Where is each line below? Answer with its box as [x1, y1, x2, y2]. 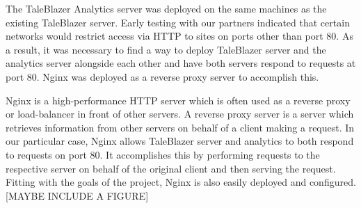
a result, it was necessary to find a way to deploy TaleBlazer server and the [6, 42, 326, 56]
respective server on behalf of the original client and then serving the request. [6, 161, 336, 175]
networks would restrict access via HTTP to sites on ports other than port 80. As [6, 29, 353, 43]
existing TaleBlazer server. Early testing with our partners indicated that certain [6, 15, 350, 29]
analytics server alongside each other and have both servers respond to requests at [6, 56, 356, 70]
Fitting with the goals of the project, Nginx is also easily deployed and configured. [6, 175, 356, 189]
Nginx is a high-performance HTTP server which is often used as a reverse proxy [6, 93, 351, 107]
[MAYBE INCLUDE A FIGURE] [6, 188, 149, 202]
